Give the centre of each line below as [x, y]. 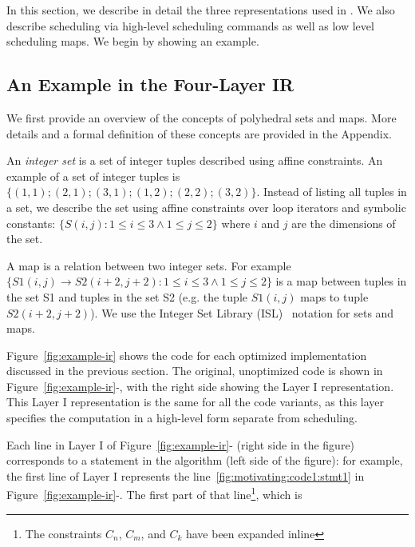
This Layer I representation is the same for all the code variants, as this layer [196, 402]
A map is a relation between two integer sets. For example [149, 265]
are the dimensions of [344, 223]
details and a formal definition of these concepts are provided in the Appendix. [199, 133]
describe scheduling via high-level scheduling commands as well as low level [190, 25]
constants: [31, 223]
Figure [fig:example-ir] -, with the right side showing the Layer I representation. [200, 386]
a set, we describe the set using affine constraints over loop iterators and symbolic [206, 207]
